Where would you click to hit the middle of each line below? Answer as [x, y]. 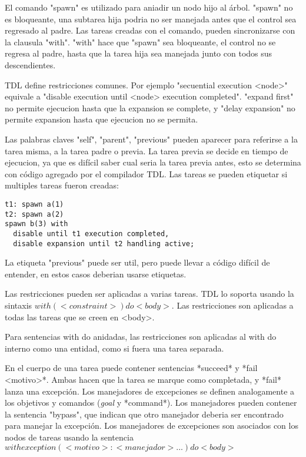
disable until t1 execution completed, [91, 234]
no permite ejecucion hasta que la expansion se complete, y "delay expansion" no [150, 107]
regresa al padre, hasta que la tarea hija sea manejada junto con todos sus [139, 53]
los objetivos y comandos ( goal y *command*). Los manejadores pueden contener [151, 403]
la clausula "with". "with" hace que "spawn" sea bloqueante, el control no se [140, 42]
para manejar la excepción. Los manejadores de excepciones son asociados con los [152, 425]
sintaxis [19, 305]
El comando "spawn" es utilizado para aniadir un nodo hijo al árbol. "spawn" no [149, 7]
